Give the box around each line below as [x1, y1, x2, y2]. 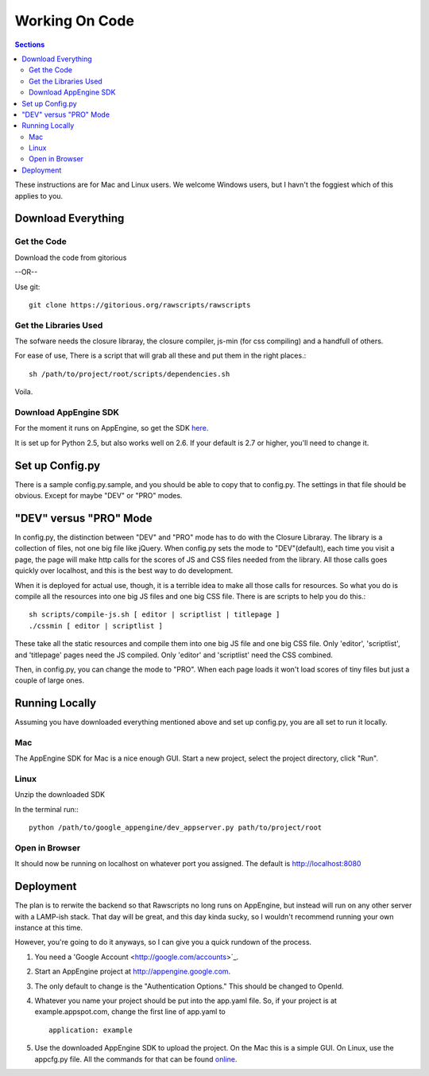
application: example [48, 1025, 133, 1035]
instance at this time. [14, 923, 83, 933]
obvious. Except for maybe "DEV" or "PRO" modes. [14, 491, 183, 501]
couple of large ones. [14, 675, 85, 685]
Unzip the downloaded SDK [14, 790, 106, 799]
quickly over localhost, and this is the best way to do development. [14, 566, 234, 575]
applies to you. [14, 191, 64, 200]
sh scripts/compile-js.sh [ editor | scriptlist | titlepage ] [29, 610, 280, 619]
